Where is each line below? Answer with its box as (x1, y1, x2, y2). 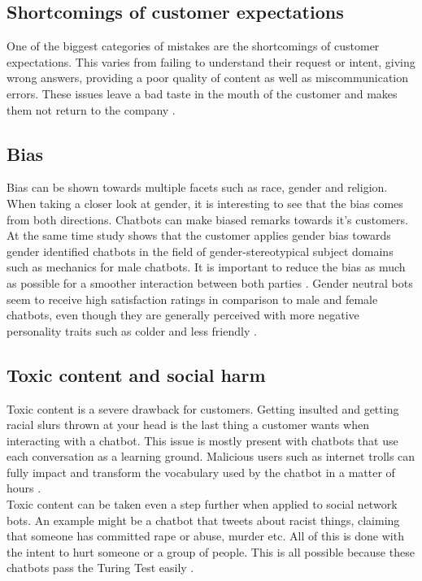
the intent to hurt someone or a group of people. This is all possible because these (7, 543, 415, 560)
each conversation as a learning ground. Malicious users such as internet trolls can (7, 448, 415, 465)
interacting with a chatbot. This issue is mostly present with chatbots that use (7, 431, 398, 449)
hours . (7, 479, 41, 496)
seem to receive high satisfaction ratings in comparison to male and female (7, 290, 378, 307)
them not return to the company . (7, 101, 176, 118)
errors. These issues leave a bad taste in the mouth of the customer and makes (7, 85, 398, 102)
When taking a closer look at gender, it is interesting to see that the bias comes (7, 194, 403, 211)
